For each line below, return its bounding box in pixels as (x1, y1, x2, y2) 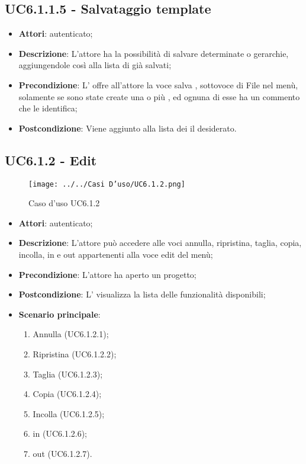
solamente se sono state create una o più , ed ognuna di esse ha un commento (18, 90, 300, 103)
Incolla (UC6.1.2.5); (33, 407, 105, 420)
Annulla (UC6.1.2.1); (33, 328, 109, 340)
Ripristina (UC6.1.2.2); (33, 347, 117, 360)
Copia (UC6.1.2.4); (33, 388, 102, 400)
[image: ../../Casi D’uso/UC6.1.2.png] (28, 180, 185, 188)
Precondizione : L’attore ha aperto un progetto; (18, 268, 197, 280)
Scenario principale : (18, 308, 101, 320)
